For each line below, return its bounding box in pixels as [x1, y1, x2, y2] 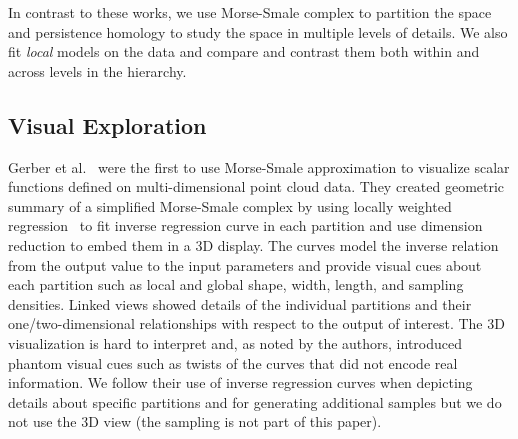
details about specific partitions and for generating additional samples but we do [8, 391, 502, 412]
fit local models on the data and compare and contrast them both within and [8, 41, 480, 62]
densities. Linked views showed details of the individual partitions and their [8, 293, 472, 314]
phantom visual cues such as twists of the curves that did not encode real [8, 352, 458, 373]
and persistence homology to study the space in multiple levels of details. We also [8, 21, 508, 42]
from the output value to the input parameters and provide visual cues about [8, 254, 482, 275]
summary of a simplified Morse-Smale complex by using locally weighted [8, 195, 452, 216]
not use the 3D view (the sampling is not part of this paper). [8, 411, 382, 432]
